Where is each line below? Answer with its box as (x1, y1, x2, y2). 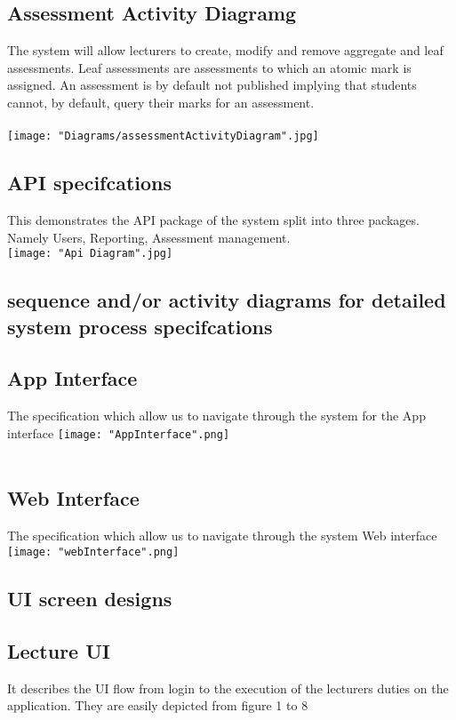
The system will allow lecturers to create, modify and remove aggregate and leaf (7, 41, 444, 60)
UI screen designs (7, 584, 172, 612)
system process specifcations (7, 312, 273, 340)
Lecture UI (7, 636, 110, 664)
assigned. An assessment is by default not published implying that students (7, 76, 417, 94)
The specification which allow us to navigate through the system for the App (7, 406, 426, 425)
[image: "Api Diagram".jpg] (7, 247, 173, 260)
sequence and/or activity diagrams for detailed (7, 286, 446, 314)
